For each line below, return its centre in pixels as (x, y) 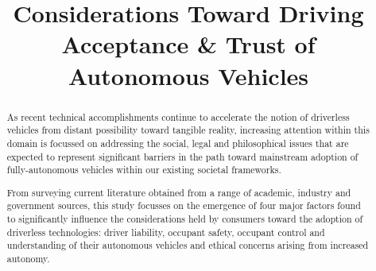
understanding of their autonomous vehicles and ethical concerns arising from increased (188, 245)
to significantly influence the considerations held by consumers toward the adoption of (185, 219)
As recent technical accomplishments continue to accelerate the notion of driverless (178, 116)
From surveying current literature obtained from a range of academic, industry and (179, 192)
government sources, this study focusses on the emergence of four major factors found (184, 205)
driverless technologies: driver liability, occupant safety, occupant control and (166, 232)
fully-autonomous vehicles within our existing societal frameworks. (144, 170)
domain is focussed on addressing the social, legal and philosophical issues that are (178, 143)
